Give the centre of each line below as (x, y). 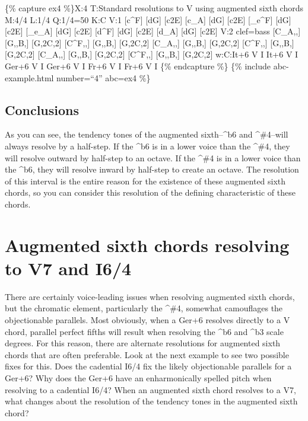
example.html (29, 77)
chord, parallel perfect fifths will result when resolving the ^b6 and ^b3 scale (144, 331)
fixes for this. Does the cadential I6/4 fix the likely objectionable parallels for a (148, 366)
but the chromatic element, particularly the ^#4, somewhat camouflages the (144, 308)
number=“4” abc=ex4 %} (104, 77)
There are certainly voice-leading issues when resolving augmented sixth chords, (150, 296)
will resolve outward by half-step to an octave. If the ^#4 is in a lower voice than (153, 157)
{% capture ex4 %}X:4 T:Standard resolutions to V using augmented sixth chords (154, 8)
